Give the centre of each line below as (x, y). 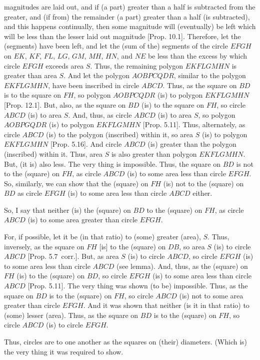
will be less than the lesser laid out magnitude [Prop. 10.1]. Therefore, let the (122, 36)
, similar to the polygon (210, 75)
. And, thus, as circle (100, 114)
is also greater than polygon (154, 153)
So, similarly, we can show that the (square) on (76, 183)
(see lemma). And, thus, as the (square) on (182, 266)
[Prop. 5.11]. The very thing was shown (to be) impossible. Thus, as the (138, 286)
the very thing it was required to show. (64, 351)
